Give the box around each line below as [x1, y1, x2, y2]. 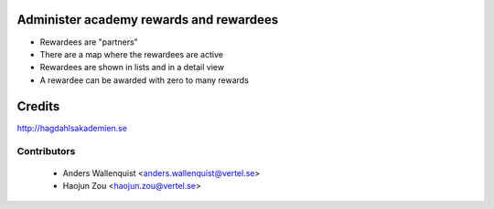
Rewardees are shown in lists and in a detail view [39, 62, 224, 73]
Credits [16, 99, 60, 114]
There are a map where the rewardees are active [39, 48, 224, 59]
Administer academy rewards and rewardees [16, 12, 279, 27]
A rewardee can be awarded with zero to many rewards [39, 74, 249, 86]
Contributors [16, 145, 76, 158]
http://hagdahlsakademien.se [16, 122, 128, 133]
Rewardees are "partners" [39, 37, 139, 47]
